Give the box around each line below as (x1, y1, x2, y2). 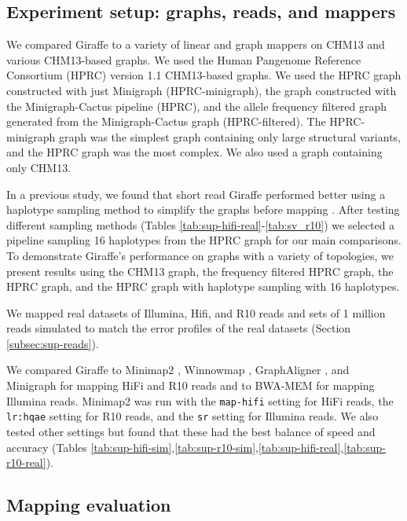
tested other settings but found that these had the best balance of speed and (6, 423, 376, 439)
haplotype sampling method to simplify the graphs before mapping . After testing (6, 201, 400, 218)
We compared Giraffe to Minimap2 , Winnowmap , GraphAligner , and (6, 361, 350, 378)
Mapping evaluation (6, 493, 171, 517)
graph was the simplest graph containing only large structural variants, (58, 128, 401, 145)
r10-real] (6, 454, 46, 471)
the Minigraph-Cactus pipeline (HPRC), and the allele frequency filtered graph (6, 97, 387, 114)
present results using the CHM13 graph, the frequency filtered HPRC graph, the (6, 262, 394, 279)
